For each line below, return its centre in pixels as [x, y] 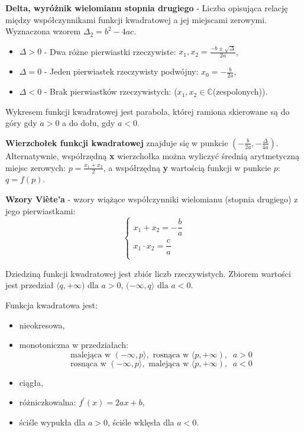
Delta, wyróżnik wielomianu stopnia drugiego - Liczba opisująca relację [147, 8]
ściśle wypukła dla [52, 422]
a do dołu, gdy [89, 123]
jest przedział [30, 285]
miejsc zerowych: [35, 167]
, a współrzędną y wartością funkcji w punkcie [187, 167]
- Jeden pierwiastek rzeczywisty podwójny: [121, 71]
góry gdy [21, 123]
